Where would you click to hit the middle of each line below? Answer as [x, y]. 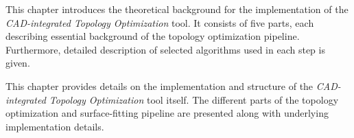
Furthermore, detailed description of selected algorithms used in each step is [165, 49]
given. [18, 63]
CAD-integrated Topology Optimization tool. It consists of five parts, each [160, 22]
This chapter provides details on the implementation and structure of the [160, 85]
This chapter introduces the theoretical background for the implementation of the [177, 9]
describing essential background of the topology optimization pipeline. [153, 36]
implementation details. [55, 126]
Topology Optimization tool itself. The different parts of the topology [194, 99]
